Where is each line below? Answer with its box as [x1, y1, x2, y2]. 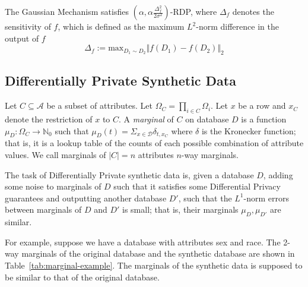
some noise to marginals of [5, 180, 101, 193]
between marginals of [5, 203, 82, 216]
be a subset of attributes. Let [46, 99, 153, 112]
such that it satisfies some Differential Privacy [113, 180, 281, 193]
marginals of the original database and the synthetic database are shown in [21, 247, 295, 260]
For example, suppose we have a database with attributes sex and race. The [5, 235, 281, 248]
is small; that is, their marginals [122, 203, 239, 216]
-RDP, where [170, 5, 217, 17]
